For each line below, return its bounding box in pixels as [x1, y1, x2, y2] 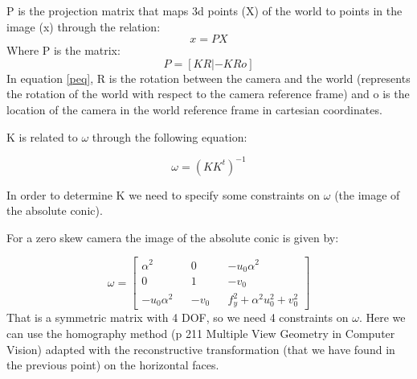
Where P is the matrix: [6, 42, 121, 59]
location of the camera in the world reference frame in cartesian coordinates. [6, 101, 382, 117]
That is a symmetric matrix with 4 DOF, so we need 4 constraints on [6, 309, 349, 326]
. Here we [358, 309, 406, 326]
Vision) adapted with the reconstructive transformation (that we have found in [6, 340, 395, 357]
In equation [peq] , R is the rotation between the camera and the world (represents [6, 69, 411, 86]
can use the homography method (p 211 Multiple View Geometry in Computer [6, 325, 395, 342]
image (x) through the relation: [6, 18, 161, 35]
